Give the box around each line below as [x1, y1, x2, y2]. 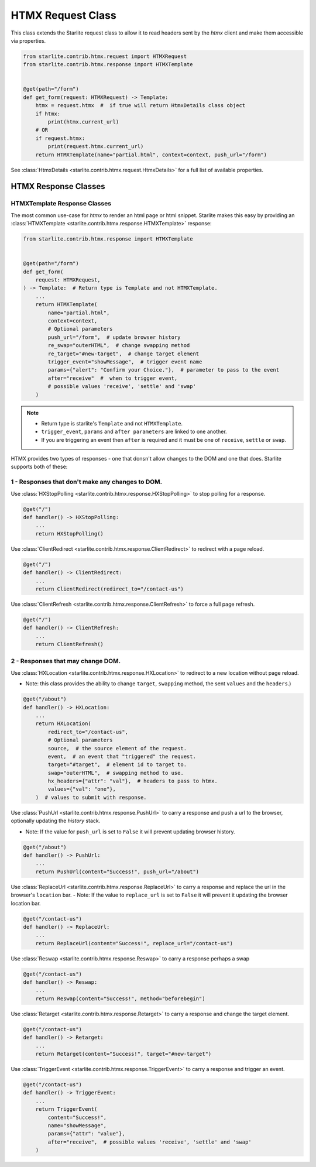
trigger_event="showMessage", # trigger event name [47, 358, 202, 365]
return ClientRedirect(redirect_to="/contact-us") [35, 585, 184, 592]
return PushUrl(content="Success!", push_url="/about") [35, 868, 200, 875]
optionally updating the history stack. [11, 817, 101, 825]
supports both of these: [11, 463, 68, 471]
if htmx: [35, 110, 61, 117]
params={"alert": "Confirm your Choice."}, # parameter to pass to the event [47, 366, 280, 373]
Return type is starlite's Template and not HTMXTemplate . [41, 420, 183, 427]
